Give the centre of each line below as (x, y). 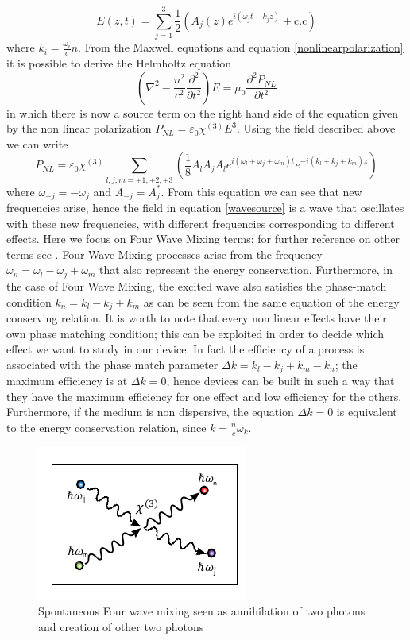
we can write (37, 143)
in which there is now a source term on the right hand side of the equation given (203, 112)
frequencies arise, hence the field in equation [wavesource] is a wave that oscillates (205, 208)
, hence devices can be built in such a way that (280, 381)
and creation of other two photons (121, 627)
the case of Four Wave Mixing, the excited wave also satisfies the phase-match (197, 285)
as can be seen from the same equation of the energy (271, 301)
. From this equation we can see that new (261, 191)
